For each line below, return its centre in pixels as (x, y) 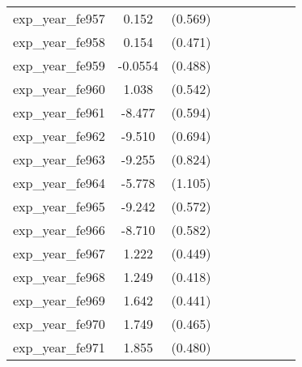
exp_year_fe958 (59, 42)
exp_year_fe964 (59, 183)
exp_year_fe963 (59, 159)
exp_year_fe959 (59, 65)
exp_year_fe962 (59, 136)
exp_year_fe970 (59, 324)
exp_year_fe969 (59, 300)
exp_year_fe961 (59, 112)
